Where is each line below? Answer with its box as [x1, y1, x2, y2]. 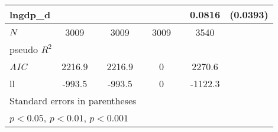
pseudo [9, 42, 38, 56]
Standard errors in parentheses [9, 94, 137, 107]
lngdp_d [9, 8, 51, 21]
